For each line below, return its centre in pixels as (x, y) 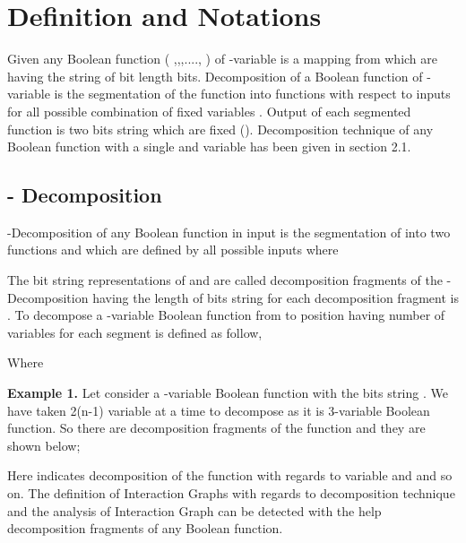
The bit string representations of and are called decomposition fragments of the (225, 280)
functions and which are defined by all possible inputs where (173, 250)
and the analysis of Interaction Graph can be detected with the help (194, 510)
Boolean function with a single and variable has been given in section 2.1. (209, 147)
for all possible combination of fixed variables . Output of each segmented (209, 111)
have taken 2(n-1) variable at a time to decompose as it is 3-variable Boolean (219, 410)
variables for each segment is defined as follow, (135, 332)
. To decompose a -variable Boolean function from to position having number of (226, 315)
